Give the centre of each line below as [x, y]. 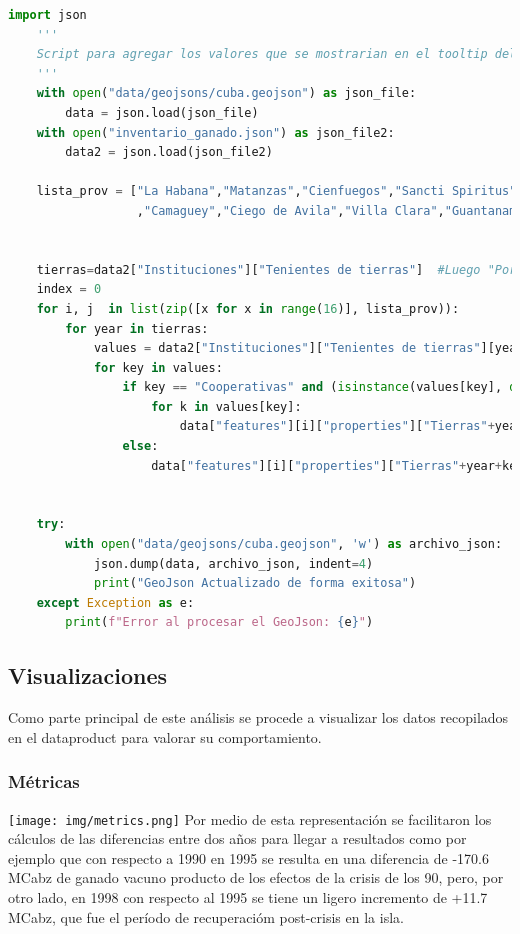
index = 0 [69, 289]
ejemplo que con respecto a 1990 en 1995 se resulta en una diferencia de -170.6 [248, 857]
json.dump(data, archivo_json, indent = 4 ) [233, 563]
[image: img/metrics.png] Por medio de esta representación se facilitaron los [250, 818]
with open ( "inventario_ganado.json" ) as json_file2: [215, 132]
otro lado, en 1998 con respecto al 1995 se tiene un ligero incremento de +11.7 [248, 897]
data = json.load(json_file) [162, 112]
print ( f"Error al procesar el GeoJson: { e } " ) [219, 622]
